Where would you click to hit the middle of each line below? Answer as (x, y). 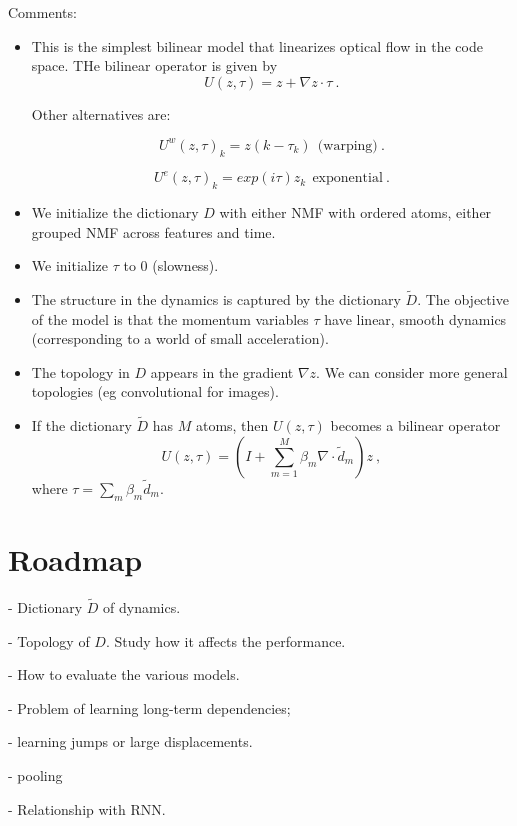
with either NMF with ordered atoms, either (355, 211)
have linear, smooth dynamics (415, 318)
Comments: (42, 12)
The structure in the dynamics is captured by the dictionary (216, 298)
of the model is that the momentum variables (170, 318)
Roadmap (75, 558)
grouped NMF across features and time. (153, 231)
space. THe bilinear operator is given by (154, 65)
